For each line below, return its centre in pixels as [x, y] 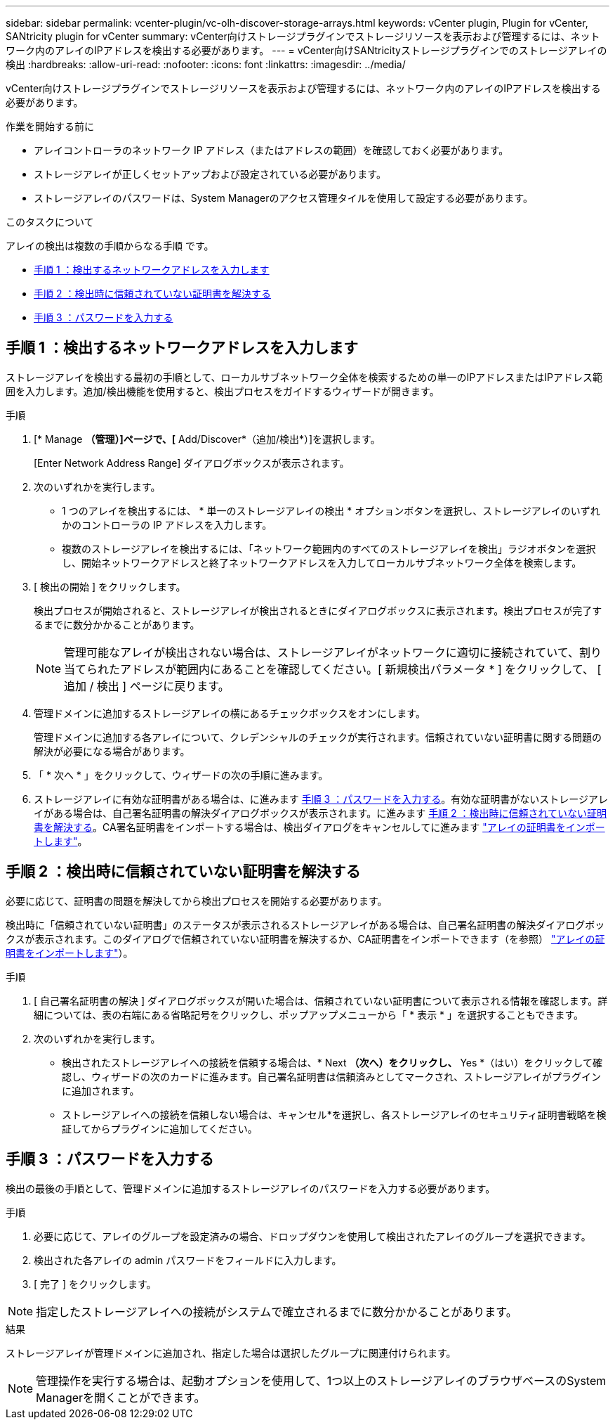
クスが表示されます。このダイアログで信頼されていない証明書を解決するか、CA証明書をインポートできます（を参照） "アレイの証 [305, 939]
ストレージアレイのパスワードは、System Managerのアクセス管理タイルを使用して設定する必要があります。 [283, 198]
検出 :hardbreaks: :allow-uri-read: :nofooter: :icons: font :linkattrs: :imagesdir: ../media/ [206, 64]
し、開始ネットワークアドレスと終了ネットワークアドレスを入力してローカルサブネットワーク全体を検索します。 [322, 562]
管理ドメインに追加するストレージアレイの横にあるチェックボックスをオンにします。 [230, 713]
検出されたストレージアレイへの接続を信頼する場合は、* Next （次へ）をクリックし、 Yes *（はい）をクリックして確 [332, 1062]
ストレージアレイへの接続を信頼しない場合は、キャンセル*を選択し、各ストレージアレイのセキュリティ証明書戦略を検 [334, 1114]
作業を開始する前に [50, 126]
